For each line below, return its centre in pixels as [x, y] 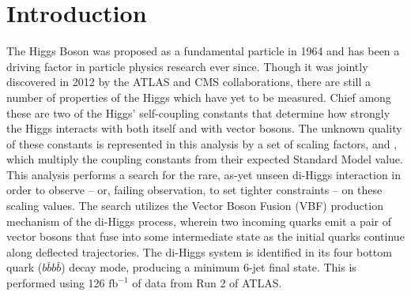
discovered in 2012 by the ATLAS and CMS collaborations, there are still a [189, 82]
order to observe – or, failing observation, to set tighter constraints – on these [194, 190]
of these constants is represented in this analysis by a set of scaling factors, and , [202, 143]
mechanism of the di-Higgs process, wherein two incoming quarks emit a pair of [199, 221]
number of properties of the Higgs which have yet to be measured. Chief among [199, 97]
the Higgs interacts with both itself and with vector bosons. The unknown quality [204, 128]
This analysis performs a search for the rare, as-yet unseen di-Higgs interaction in [204, 174]
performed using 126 [56, 283]
